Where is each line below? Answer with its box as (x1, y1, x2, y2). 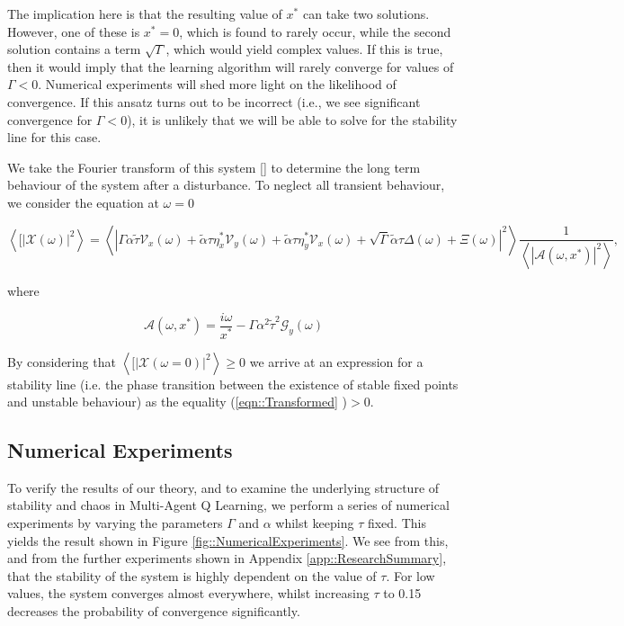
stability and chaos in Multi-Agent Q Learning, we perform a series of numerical (7, 496, 450, 514)
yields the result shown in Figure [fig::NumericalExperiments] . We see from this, (7, 531, 449, 550)
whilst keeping (275, 514, 354, 532)
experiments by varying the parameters (7, 514, 223, 532)
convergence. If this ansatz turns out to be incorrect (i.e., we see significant (7, 92, 421, 111)
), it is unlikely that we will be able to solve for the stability (127, 110, 458, 129)
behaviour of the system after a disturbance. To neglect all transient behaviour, (7, 175, 445, 194)
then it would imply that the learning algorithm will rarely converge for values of (7, 57, 454, 76)
